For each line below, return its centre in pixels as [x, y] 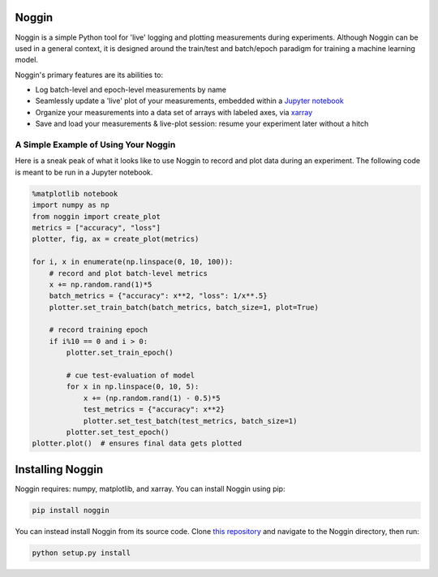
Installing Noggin [59, 469]
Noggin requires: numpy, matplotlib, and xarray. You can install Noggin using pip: [150, 489]
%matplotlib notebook [75, 194]
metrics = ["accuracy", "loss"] [97, 228]
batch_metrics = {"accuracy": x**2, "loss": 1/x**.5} [158, 296]
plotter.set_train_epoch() [120, 353]
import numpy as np [71, 205]
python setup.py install [82, 553]
